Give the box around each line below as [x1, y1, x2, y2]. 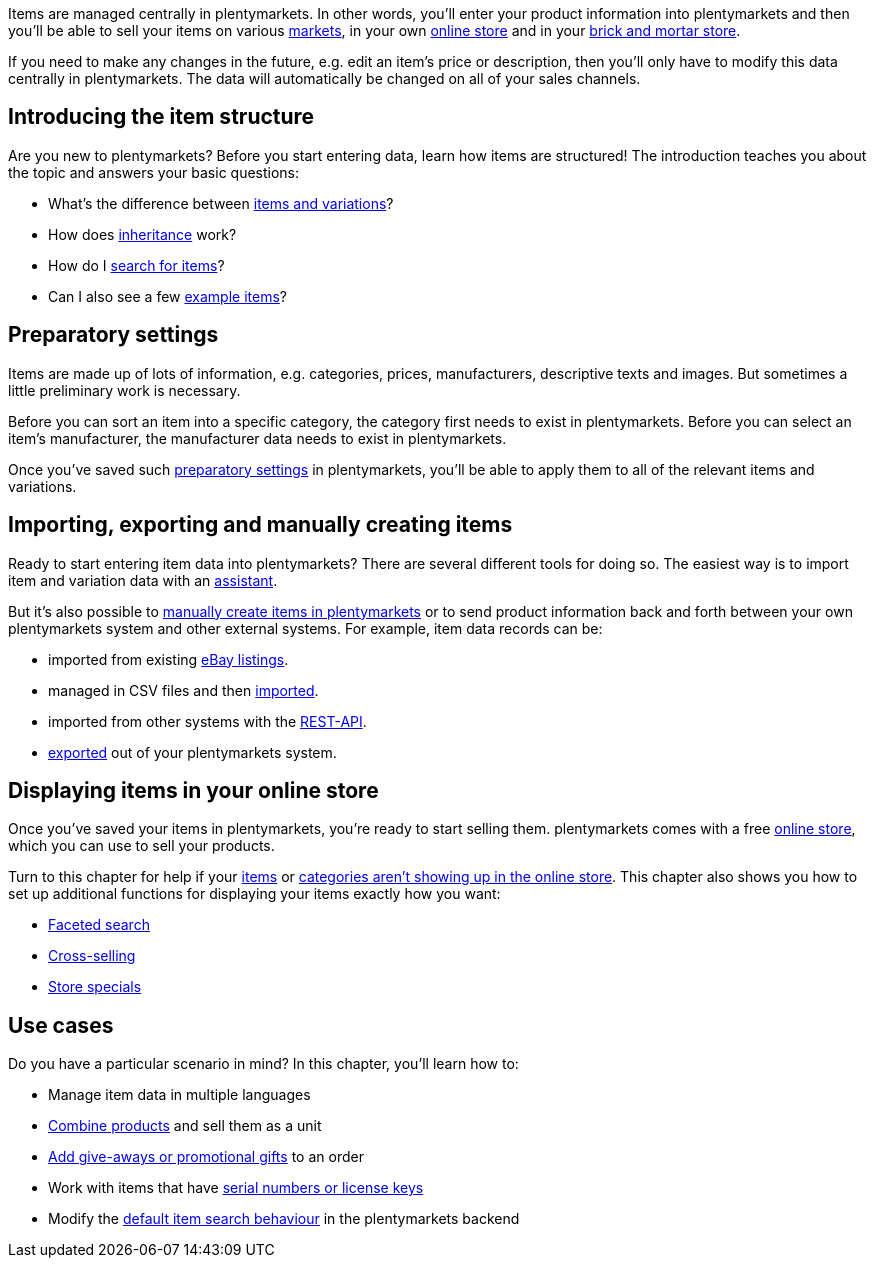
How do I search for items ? [48, 256, 225, 274]
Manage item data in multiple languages [48, 1086, 311, 1104]
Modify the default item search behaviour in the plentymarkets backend [48, 1210, 520, 1228]
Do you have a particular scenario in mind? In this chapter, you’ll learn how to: [8, 1055, 519, 1073]
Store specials [48, 978, 142, 996]
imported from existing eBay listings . [48, 650, 289, 668]
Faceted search [48, 916, 150, 934]
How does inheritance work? [48, 225, 237, 243]
